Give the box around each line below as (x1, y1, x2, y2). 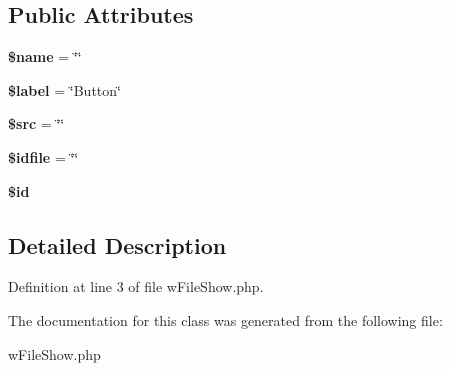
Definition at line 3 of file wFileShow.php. (8, 276, 264, 297)
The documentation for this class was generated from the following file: (8, 309, 443, 330)
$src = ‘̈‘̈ (8, 113, 65, 134)
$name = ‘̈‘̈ (8, 46, 82, 67)
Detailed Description (8, 229, 227, 260)
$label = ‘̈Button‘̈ (8, 79, 121, 100)
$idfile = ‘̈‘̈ (8, 146, 79, 167)
